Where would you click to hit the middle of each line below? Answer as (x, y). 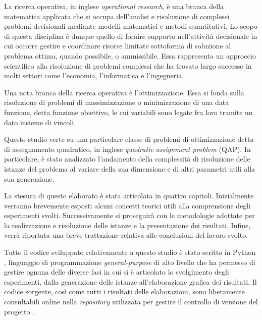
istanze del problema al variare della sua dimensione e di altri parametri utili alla (130, 168)
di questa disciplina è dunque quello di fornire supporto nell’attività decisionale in (131, 36)
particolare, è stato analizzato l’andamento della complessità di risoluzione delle (127, 159)
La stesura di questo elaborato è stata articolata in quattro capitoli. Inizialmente (129, 196)
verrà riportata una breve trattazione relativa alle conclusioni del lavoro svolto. (126, 235)
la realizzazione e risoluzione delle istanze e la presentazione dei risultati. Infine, (127, 225)
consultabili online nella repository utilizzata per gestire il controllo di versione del (131, 302)
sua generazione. (29, 178)
